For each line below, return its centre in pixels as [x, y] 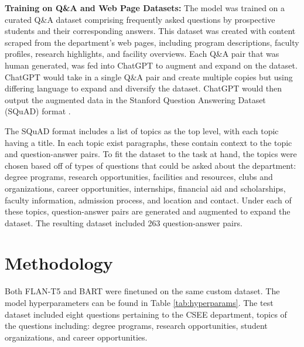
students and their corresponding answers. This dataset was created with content [150, 31]
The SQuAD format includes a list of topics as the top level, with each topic [142, 130]
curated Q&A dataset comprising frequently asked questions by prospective [140, 19]
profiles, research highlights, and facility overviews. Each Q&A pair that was [142, 54]
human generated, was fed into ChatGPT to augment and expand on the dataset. [151, 65]
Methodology [59, 263]
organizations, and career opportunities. [76, 337]
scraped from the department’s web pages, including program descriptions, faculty [152, 42]
